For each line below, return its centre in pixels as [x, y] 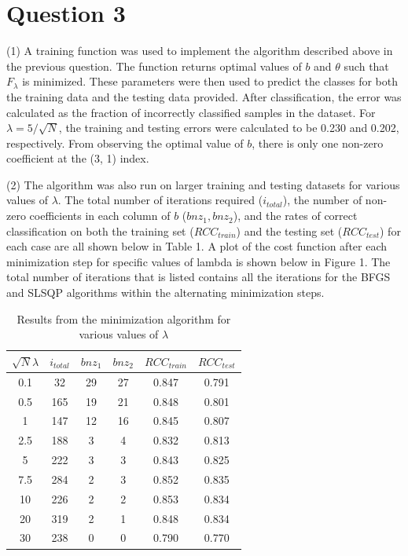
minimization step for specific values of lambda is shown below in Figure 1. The [198, 261]
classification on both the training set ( [100, 230]
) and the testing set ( [289, 230]
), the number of [322, 200]
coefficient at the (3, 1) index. [78, 158]
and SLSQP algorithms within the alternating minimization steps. [165, 293]
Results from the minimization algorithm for [124, 318]
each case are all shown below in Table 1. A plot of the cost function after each [197, 246]
